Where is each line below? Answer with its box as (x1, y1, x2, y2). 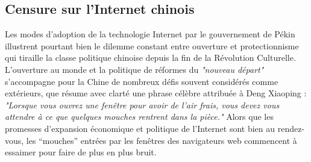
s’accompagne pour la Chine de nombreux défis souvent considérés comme (5, 75, 278, 87)
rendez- (277, 122, 305, 134)
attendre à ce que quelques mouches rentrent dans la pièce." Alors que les (5, 110, 274, 123)
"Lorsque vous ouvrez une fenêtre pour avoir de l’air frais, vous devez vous (5, 98, 280, 111)
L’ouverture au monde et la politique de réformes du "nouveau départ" (5, 63, 264, 75)
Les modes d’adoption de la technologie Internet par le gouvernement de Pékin (5, 28, 295, 40)
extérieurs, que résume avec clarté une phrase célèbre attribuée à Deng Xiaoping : (5, 87, 307, 99)
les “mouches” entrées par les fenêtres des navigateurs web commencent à (26, 134, 297, 146)
